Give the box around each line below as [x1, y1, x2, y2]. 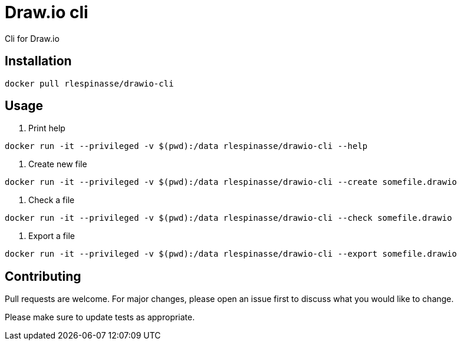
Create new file [28, 159, 87, 170]
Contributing [5, 268, 81, 284]
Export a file [28, 231, 75, 241]
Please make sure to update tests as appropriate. [5, 312, 195, 323]
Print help [28, 123, 65, 134]
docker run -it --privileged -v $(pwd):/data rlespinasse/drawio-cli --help [5, 141, 368, 151]
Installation [5, 54, 72, 69]
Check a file [28, 195, 75, 205]
